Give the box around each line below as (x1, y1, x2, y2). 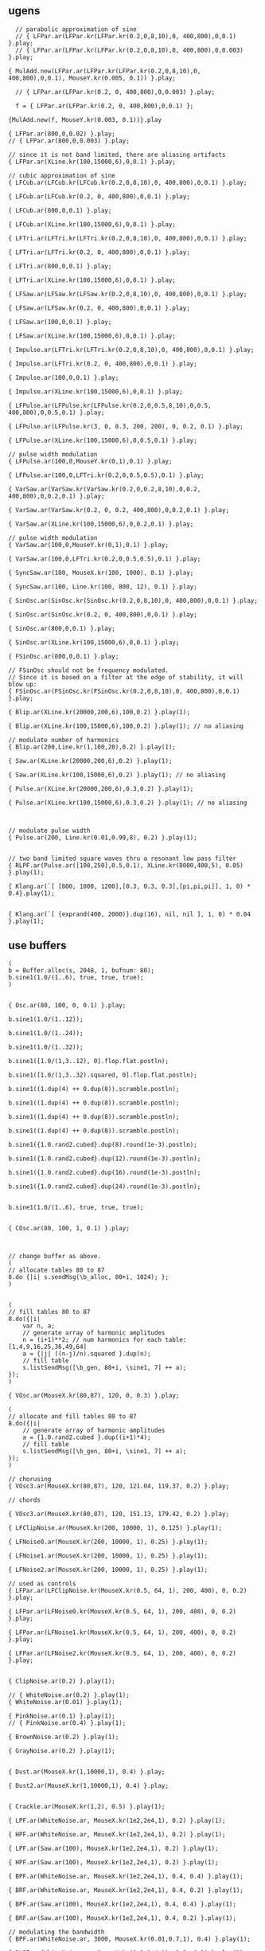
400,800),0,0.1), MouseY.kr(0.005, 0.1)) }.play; (8, 74, 177, 82)
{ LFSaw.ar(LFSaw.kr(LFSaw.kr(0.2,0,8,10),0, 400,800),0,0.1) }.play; (8, 290, 247, 298)
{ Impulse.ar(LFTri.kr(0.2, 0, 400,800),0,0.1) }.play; (8, 359, 197, 368)
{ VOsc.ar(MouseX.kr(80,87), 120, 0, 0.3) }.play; (8, 1392, 180, 1400)
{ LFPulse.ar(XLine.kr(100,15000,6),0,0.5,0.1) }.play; (8, 436, 197, 444)
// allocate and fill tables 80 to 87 (8, 1413, 137, 1421)
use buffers (8, 939, 67, 952)
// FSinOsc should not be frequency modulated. (8, 666, 170, 674)
